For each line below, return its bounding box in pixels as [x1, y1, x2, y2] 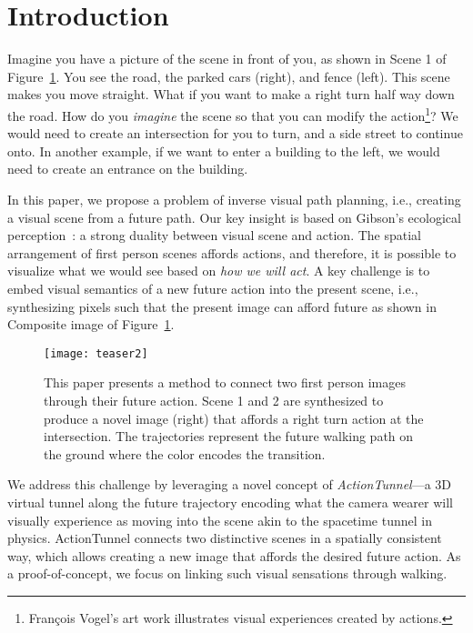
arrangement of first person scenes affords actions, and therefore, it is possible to [7, 243, 457, 262]
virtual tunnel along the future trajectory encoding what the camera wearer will [7, 492, 453, 511]
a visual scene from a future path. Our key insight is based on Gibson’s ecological [7, 207, 461, 226]
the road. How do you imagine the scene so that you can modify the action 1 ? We [7, 103, 458, 125]
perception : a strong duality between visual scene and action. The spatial [7, 226, 421, 245]
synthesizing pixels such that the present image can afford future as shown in [7, 296, 437, 316]
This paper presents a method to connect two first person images [44, 373, 407, 392]
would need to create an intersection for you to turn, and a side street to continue [7, 124, 463, 143]
